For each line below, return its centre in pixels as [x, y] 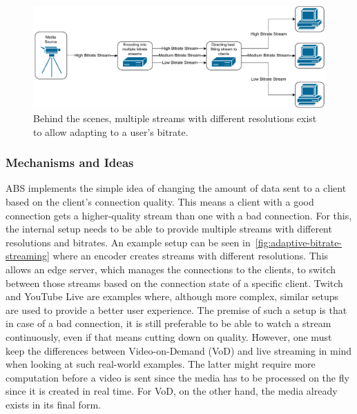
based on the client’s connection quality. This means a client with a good [160, 202]
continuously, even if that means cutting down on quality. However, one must [169, 337]
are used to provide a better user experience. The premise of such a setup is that [176, 309]
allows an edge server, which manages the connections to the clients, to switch [171, 269]
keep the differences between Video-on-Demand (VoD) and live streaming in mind [179, 350]
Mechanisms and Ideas [70, 162]
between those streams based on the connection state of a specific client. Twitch [174, 283]
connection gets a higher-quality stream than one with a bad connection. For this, [179, 215]
